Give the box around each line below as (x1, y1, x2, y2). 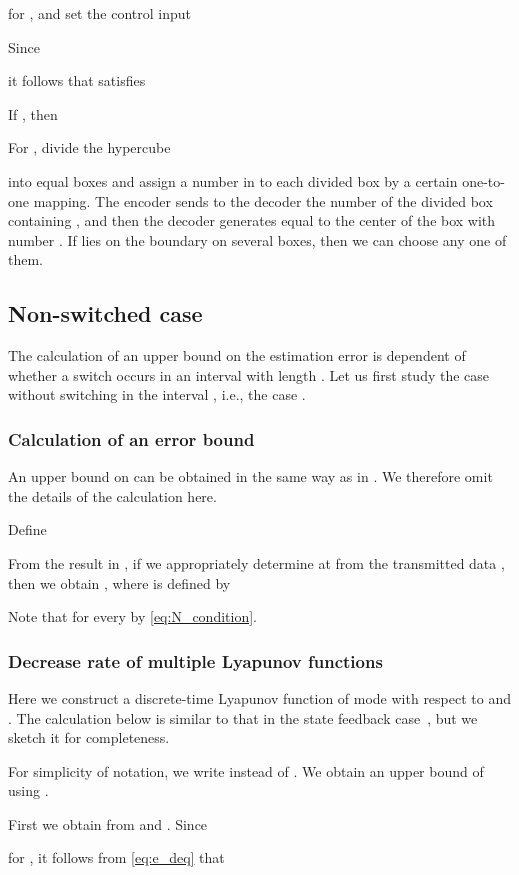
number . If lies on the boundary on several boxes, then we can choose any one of (8, 229, 507, 250)
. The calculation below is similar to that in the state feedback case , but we (8, 707, 478, 728)
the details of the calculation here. (8, 485, 217, 506)
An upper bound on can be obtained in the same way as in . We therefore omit (8, 466, 493, 487)
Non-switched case (8, 298, 203, 329)
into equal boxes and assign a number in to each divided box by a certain (8, 170, 458, 191)
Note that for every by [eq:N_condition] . (8, 606, 258, 627)
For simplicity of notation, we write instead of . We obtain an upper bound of (8, 760, 484, 781)
